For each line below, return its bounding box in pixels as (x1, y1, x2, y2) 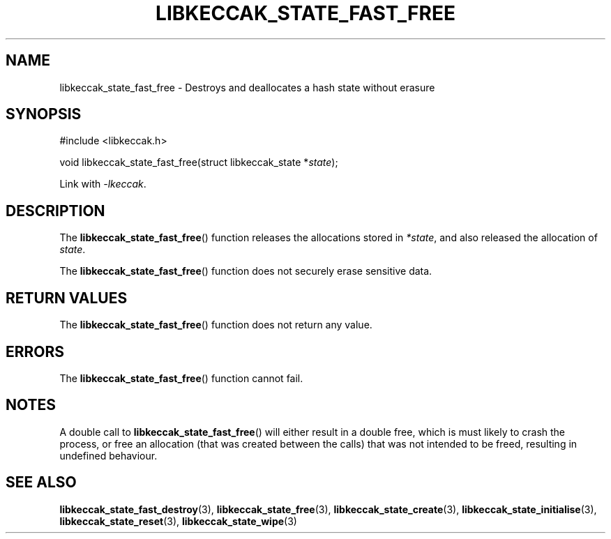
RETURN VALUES (6, 289, 128, 307)
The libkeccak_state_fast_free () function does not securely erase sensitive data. (59, 265, 432, 278)
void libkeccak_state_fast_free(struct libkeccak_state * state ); (59, 156, 338, 169)
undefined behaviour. (59, 449, 158, 462)
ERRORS (6, 342, 65, 360)
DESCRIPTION (6, 202, 105, 220)
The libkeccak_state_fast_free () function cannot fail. (59, 372, 303, 384)
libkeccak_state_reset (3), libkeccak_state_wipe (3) (59, 515, 297, 527)
